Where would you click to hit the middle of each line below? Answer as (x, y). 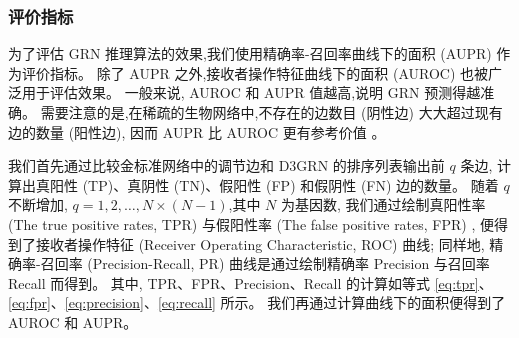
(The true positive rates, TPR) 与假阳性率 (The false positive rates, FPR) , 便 (251, 223)
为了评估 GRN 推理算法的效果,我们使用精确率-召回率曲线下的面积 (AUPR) (250, 53)
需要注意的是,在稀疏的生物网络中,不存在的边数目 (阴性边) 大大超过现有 (271, 112)
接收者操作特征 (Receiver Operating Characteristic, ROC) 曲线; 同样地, (260, 243)
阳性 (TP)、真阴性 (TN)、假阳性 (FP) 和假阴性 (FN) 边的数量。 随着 (274, 184)
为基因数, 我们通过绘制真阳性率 (383, 204)
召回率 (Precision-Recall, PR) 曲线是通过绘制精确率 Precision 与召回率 (265, 263)
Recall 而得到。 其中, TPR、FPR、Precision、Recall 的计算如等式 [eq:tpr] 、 (250, 282)
